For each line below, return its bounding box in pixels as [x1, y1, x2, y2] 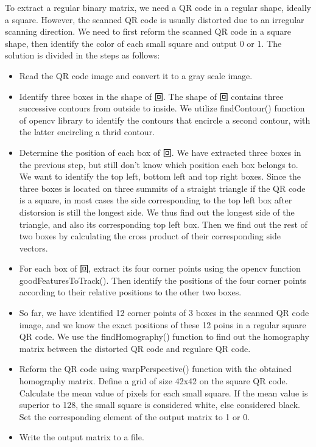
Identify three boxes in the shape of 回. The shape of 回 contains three [19, 90, 284, 102]
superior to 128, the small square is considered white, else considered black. [19, 398, 300, 411]
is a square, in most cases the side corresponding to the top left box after [19, 194, 292, 206]
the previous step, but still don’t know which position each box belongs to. [19, 158, 298, 171]
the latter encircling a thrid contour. [19, 125, 155, 138]
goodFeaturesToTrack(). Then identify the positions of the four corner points [19, 273, 307, 286]
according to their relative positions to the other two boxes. [19, 286, 242, 298]
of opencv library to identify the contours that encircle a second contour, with [19, 113, 311, 126]
